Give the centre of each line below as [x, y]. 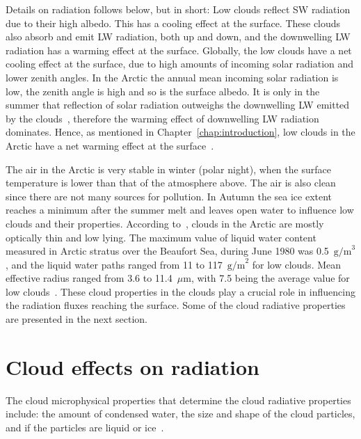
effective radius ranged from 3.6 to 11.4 [89, 278]
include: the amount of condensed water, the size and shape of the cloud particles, [180, 414]
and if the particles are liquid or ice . [85, 427]
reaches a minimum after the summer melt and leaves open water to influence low [180, 210]
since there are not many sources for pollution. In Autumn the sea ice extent [169, 196]
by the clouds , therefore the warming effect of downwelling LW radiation [162, 118]
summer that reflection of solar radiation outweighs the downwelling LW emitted [178, 105]
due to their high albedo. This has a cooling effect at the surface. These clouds [173, 23]
